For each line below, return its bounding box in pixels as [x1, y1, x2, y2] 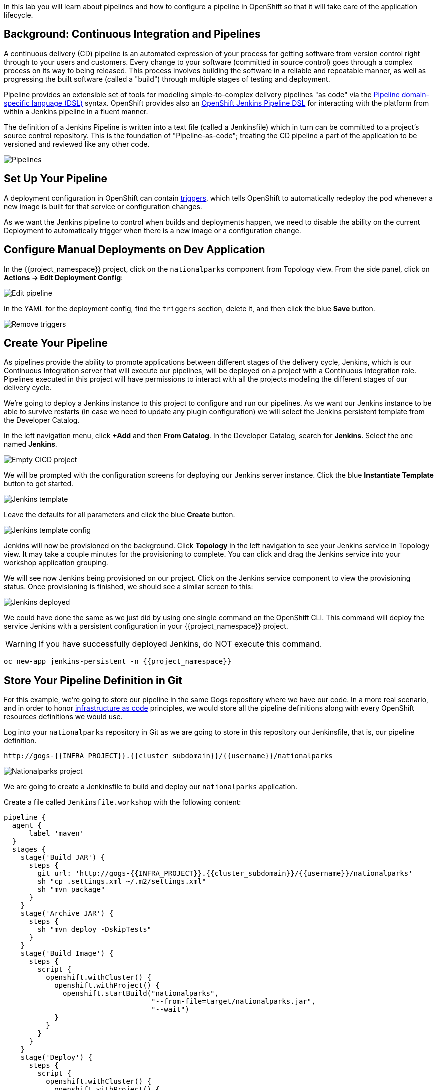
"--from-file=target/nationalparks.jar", [151, 997, 316, 1006]
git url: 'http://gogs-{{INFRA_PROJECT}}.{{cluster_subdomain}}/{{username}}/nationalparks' [37, 869, 413, 878]
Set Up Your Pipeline [4, 172, 108, 185]
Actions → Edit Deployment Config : [4, 273, 123, 282]
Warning [5, 639, 37, 649]
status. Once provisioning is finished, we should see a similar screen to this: [4, 582, 253, 591]
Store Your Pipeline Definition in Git [4, 674, 182, 687]
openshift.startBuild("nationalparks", [63, 989, 219, 998]
